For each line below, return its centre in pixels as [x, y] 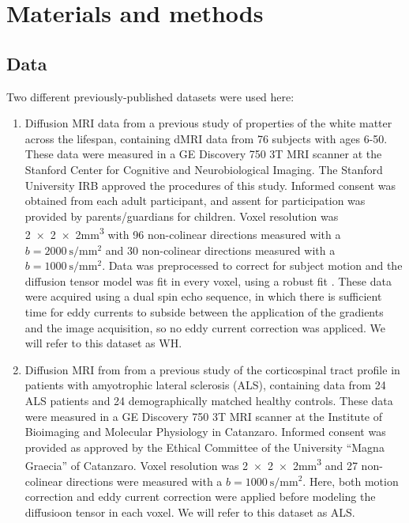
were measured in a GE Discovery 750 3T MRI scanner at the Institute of [203, 416]
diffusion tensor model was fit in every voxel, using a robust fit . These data [208, 280]
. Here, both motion [351, 481]
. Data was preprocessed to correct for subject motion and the [252, 265]
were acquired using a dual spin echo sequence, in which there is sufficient [203, 296]
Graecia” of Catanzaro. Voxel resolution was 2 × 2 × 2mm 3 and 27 [191, 464]
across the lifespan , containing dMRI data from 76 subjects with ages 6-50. [206, 138]
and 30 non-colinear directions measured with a [220, 250]
